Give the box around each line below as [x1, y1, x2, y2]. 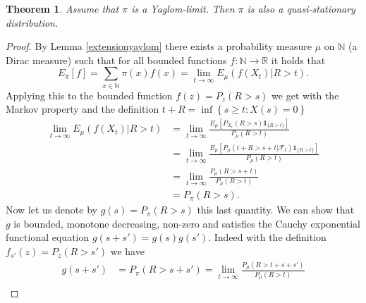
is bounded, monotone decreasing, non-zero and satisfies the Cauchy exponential [13, 216, 360, 230]
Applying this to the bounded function [6, 87, 173, 102]
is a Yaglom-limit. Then [131, 1, 235, 16]
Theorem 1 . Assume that [6, 1, 119, 16]
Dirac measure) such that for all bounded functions [6, 52, 227, 67]
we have [110, 244, 145, 259]
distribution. [6, 15, 59, 30]
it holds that [271, 52, 326, 67]
